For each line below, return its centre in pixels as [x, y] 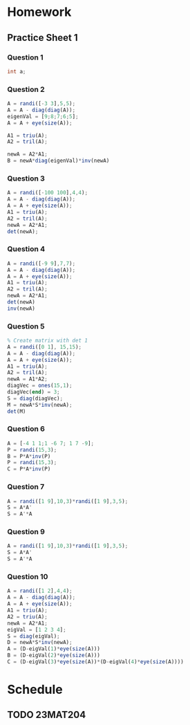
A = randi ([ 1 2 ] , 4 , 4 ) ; [40, 591]
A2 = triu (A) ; [28, 616]
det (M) [17, 411]
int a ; [17, 71]
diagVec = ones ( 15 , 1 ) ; [40, 386]
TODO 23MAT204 [47, 715]
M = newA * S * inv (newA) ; [40, 405]
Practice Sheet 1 [42, 38]
